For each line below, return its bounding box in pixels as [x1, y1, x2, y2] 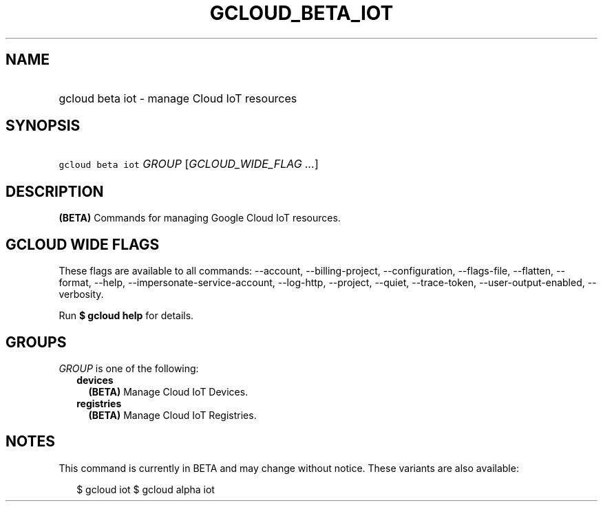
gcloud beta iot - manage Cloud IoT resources [59, 91, 297, 105]
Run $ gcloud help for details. [59, 310, 194, 322]
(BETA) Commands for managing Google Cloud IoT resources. [59, 212, 341, 224]
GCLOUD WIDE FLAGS [6, 235, 160, 253]
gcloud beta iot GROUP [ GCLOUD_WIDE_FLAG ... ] [59, 157, 319, 171]
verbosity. [59, 288, 104, 301]
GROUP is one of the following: [59, 362, 199, 374]
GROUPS [6, 333, 67, 351]
